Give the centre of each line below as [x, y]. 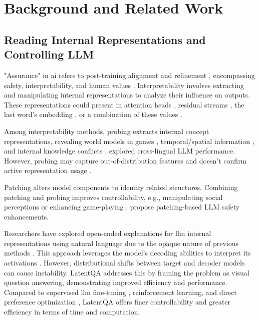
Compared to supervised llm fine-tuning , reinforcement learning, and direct [120, 292]
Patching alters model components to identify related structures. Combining [121, 187]
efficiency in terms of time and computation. [72, 312]
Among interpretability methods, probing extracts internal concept [107, 131]
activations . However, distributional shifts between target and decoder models [124, 263]
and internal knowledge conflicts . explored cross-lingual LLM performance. [119, 151]
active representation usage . [48, 170]
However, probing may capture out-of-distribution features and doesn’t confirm [125, 160]
